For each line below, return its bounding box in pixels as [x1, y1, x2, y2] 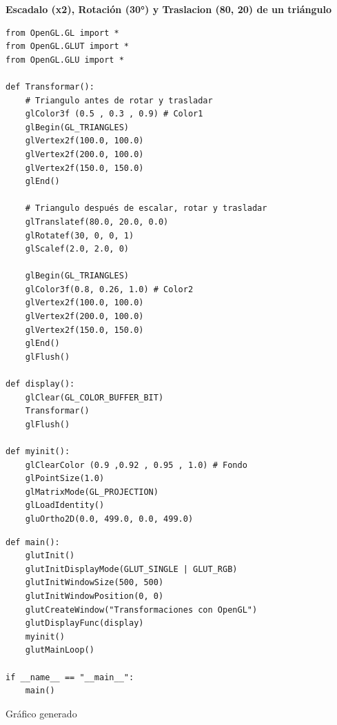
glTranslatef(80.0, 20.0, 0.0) [25, 216, 169, 227]
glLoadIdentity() [25, 500, 105, 511]
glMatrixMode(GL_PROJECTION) [25, 487, 159, 497]
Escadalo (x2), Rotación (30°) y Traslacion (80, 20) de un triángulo [6, 2, 331, 16]
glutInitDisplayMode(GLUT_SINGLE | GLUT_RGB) [25, 564, 238, 574]
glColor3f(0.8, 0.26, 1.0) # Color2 [25, 284, 194, 294]
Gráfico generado [6, 706, 77, 720]
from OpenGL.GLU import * [6, 54, 124, 65]
